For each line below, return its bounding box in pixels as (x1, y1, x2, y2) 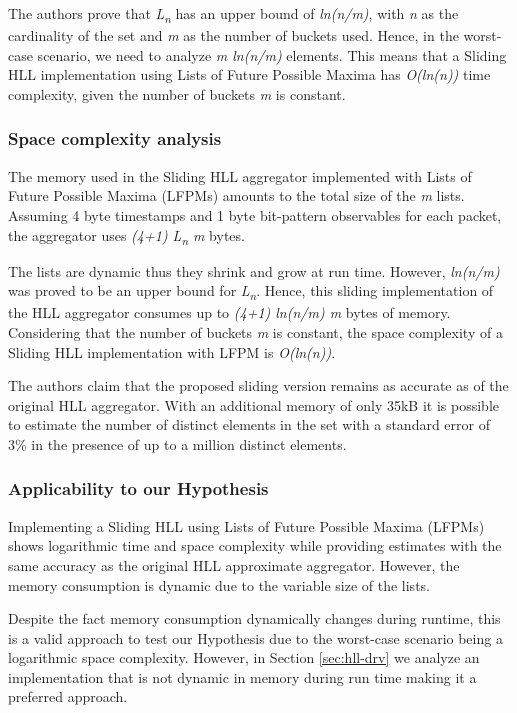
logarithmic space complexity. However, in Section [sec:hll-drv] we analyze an (8, 647, 480, 668)
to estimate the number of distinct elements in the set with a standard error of (8, 414, 490, 435)
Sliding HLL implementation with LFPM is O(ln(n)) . (8, 341, 336, 362)
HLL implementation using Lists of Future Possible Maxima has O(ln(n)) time (8, 64, 491, 85)
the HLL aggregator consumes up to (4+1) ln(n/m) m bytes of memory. (8, 302, 451, 323)
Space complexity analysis (8, 126, 222, 151)
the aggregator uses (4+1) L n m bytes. (8, 224, 245, 248)
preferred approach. (8, 686, 128, 707)
